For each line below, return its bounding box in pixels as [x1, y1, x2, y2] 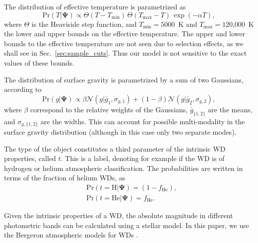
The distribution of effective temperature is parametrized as [4, 1, 186, 11]
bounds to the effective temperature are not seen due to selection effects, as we [4, 38, 244, 48]
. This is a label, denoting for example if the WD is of [61, 153, 225, 163]
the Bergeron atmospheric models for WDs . [4, 230, 138, 240]
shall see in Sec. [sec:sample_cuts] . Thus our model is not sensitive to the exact [4, 48, 247, 58]
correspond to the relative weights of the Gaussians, [30, 104, 188, 114]
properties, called [4, 153, 56, 163]
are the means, [208, 104, 253, 114]
